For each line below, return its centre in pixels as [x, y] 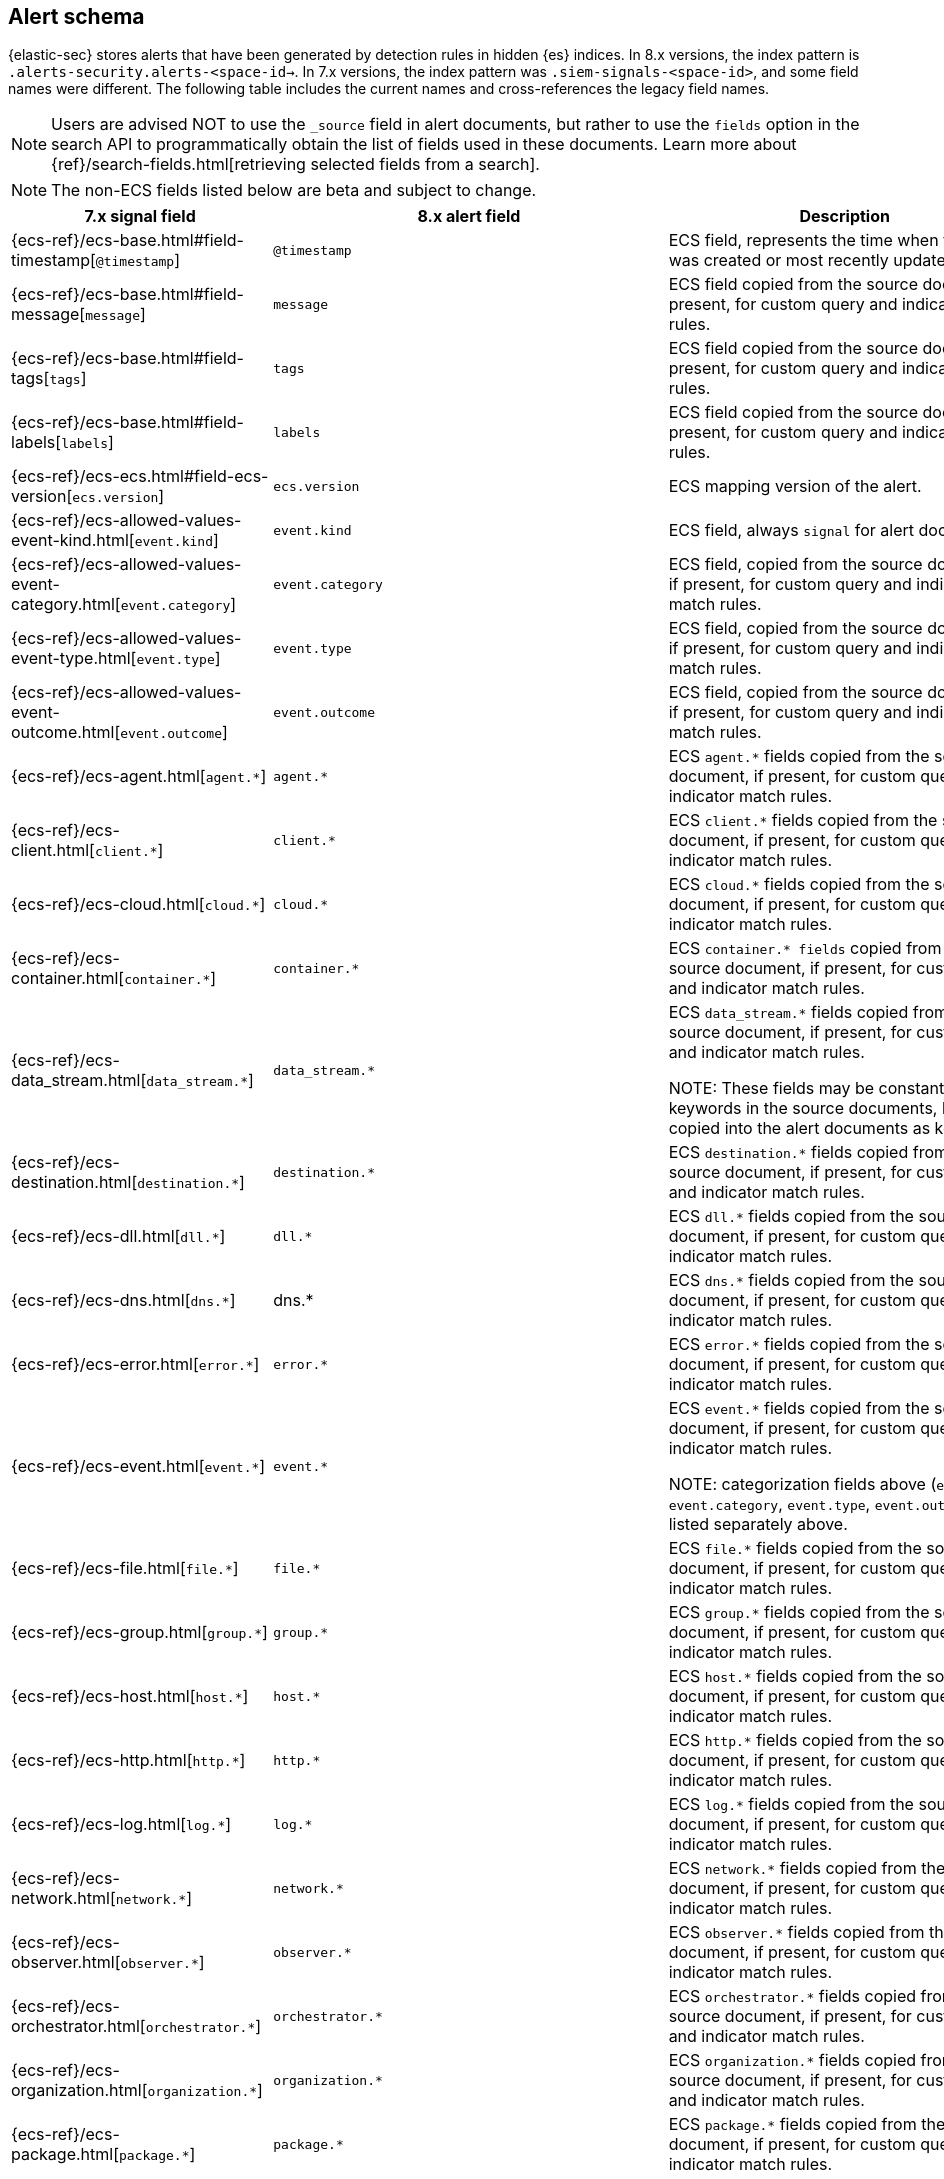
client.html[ [53, 850]
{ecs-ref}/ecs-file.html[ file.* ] [125, 1568]
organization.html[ [79, 2090]
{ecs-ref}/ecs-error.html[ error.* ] [135, 1364]
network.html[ [63, 1898]
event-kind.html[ [73, 540]
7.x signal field [140, 216]
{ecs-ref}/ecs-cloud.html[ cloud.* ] [138, 904]
